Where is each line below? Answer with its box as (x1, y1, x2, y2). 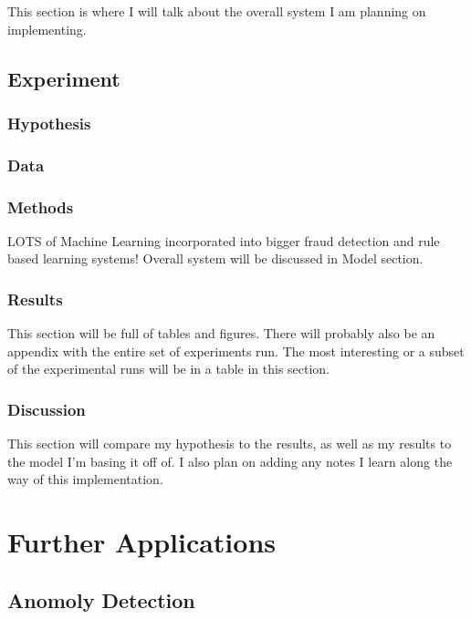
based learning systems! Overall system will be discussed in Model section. (7, 249, 424, 268)
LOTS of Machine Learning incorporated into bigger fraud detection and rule (7, 231, 440, 250)
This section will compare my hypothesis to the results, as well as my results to (7, 434, 452, 453)
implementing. (7, 19, 87, 38)
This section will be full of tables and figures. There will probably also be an (7, 324, 435, 343)
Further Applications (7, 523, 277, 561)
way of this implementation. (7, 469, 163, 489)
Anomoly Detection (7, 585, 195, 614)
